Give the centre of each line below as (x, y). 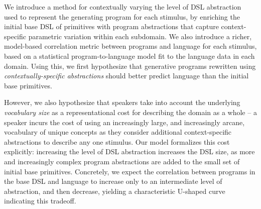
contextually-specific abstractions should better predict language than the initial (126, 76)
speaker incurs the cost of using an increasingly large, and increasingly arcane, (124, 122)
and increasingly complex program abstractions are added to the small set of (122, 161)
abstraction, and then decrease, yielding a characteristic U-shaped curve (115, 191)
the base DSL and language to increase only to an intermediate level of (113, 181)
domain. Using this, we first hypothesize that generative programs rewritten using (130, 66)
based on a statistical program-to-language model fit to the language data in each (129, 56)
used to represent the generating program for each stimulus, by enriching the (122, 16)
